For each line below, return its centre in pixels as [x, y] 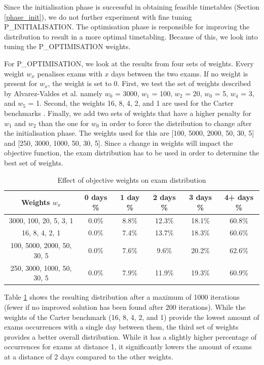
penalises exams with [70, 73]
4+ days [239, 197]
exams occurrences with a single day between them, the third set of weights [121, 327]
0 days [96, 197]
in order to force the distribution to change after [177, 123]
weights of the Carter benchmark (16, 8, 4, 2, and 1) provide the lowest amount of [132, 317]
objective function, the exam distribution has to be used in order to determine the [132, 153]
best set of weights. [34, 162]
